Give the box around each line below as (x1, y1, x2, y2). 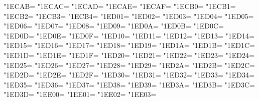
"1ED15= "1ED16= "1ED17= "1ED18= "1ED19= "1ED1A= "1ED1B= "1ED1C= (4, 40, 255, 50)
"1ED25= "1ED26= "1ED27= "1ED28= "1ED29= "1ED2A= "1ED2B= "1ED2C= (4, 59, 255, 70)
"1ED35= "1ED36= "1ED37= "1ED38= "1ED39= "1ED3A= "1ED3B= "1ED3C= (4, 79, 255, 89)
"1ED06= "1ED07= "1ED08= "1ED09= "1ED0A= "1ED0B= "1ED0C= (4, 20, 224, 31)
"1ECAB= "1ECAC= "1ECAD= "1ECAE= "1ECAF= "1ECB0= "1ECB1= (4, 1, 236, 11)
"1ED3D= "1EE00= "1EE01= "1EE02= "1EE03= (4, 89, 157, 99)
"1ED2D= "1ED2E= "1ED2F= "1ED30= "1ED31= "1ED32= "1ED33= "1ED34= (4, 69, 254, 80)
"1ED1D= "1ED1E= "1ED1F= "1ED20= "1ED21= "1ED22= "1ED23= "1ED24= (4, 49, 254, 60)
